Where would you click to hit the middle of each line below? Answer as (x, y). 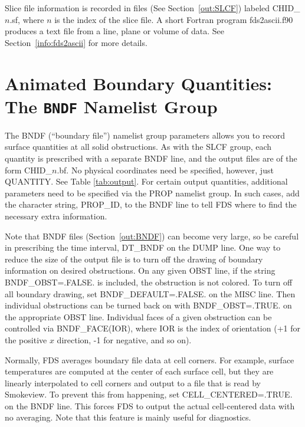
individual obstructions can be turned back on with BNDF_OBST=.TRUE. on (148, 305)
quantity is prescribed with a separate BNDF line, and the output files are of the (151, 158)
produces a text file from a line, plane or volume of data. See (114, 31)
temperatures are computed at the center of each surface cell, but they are (139, 371)
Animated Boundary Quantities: (138, 83)
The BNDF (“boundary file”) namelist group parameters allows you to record (145, 135)
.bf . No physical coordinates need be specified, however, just (165, 170)
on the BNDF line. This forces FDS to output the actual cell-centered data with (150, 405)
